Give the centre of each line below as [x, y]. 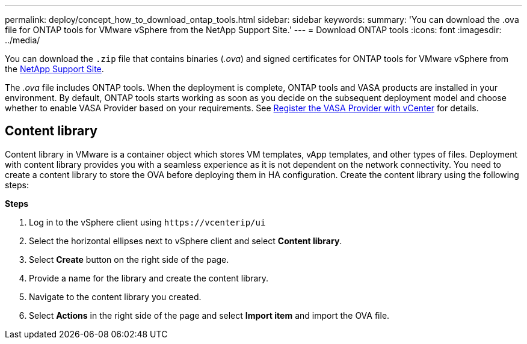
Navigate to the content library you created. [115, 296]
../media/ [23, 40]
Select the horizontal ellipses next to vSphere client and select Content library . [186, 241]
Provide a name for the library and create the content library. [149, 278]
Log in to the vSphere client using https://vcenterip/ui [147, 222]
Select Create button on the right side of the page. [129, 259]
